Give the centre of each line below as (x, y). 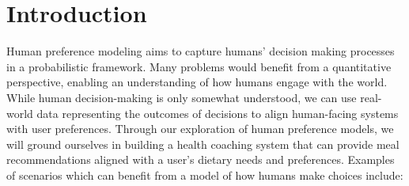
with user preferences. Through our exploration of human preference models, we (200, 129)
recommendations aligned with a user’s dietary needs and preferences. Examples (201, 159)
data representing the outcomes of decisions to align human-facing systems (218, 113)
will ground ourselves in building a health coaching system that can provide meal (203, 144)
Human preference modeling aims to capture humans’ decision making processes (201, 51)
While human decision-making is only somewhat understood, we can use (182, 97)
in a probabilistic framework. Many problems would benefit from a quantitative (199, 66)
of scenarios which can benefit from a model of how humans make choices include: (205, 175)
